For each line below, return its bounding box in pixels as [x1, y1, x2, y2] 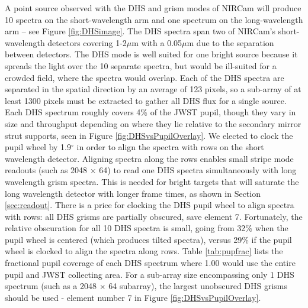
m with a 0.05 [131, 36, 182, 48]
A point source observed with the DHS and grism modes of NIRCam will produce [5, 2, 301, 14]
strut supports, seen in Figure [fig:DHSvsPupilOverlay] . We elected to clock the [5, 129, 293, 141]
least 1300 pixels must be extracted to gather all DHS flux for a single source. [5, 94, 287, 106]
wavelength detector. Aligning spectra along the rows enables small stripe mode [5, 152, 294, 164]
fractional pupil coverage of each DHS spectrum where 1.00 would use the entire [5, 257, 296, 269]
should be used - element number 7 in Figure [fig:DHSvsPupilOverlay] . [5, 291, 261, 303]
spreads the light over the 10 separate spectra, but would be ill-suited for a [5, 59, 277, 72]
